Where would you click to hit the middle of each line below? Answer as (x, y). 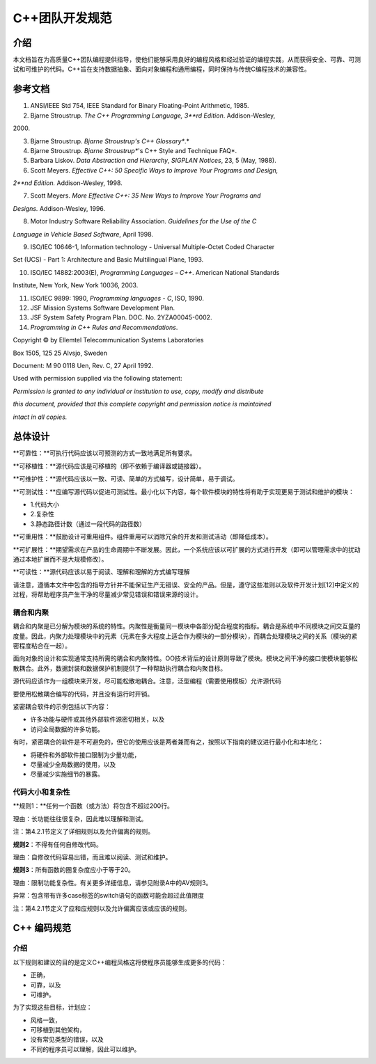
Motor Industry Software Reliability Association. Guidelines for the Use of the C (143, 221)
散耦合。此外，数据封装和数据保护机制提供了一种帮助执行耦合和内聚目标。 (119, 668)
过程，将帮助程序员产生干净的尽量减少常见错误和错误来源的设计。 (107, 594)
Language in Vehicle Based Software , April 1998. (83, 234)
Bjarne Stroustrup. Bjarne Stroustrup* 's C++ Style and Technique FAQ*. (134, 150)
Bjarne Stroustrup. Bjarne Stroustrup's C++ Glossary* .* (110, 141)
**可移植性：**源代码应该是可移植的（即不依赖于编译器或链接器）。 (109, 466)
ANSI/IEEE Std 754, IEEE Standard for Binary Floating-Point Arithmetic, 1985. (140, 106)
